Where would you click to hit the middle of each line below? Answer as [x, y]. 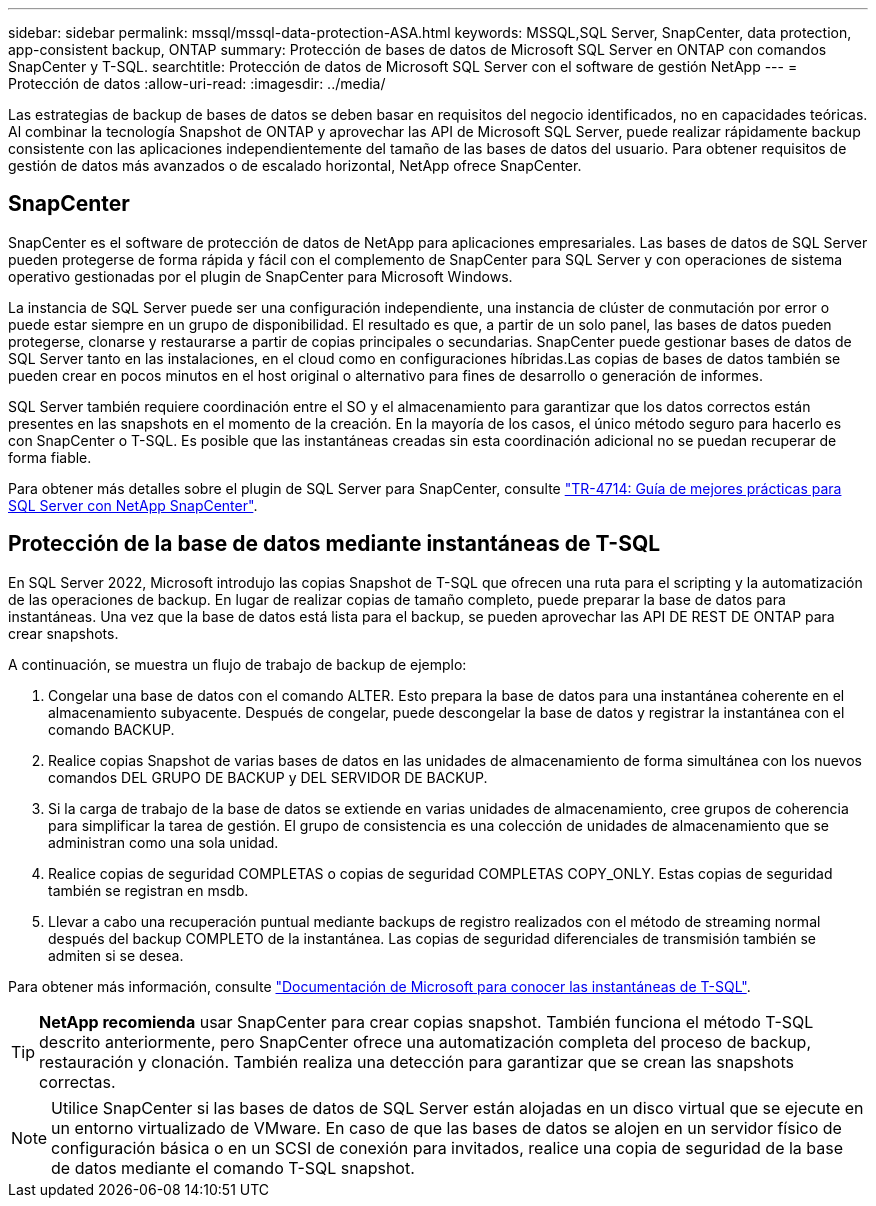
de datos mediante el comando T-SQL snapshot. [233, 1167]
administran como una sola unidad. [163, 842]
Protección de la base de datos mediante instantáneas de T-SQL [334, 544]
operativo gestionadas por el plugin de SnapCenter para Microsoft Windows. [260, 276]
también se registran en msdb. [148, 890]
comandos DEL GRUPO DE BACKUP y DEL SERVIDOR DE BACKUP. [268, 777]
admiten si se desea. [116, 955]
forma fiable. [50, 457]
